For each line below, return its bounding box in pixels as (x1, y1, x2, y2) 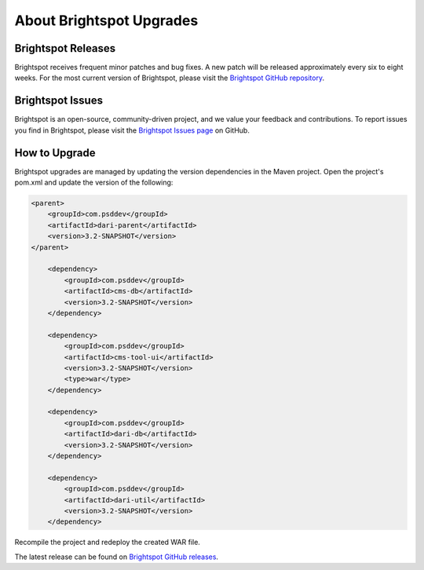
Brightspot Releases (14, 42, 116, 55)
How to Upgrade (14, 146, 96, 159)
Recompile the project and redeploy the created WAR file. (14, 538, 200, 547)
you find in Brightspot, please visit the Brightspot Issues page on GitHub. (14, 126, 250, 135)
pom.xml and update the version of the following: (14, 177, 174, 188)
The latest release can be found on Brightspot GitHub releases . (14, 552, 219, 561)
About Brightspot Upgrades (14, 12, 199, 29)
